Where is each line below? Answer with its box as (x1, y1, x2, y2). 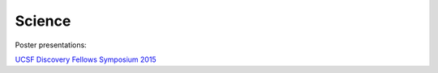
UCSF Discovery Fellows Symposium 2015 (15, 55, 157, 64)
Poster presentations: (15, 40, 87, 50)
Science (15, 12, 71, 30)
